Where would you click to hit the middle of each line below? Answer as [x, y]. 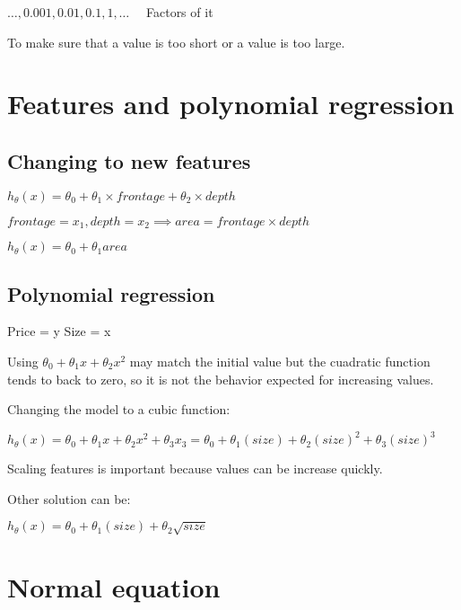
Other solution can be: [69, 498]
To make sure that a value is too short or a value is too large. [176, 42]
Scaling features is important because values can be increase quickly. [195, 469]
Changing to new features [129, 160]
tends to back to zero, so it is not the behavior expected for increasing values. [221, 379]
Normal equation [114, 587]
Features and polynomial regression [231, 104]
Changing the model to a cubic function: [119, 409]
